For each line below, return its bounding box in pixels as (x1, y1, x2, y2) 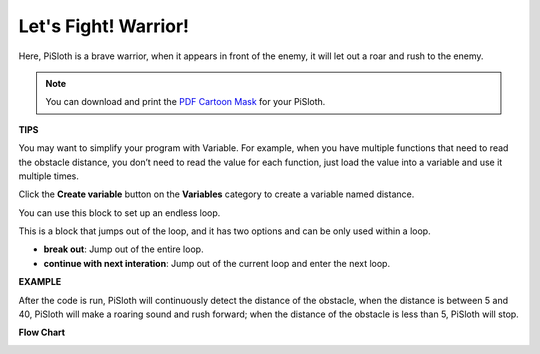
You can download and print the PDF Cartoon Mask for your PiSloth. (45, 96, 326, 108)
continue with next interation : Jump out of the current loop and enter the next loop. (43, 257, 390, 269)
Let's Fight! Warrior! (18, 15, 190, 37)
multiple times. (18, 170, 79, 182)
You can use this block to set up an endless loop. (18, 206, 221, 219)
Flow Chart (18, 326, 65, 339)
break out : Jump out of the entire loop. (43, 243, 204, 255)
